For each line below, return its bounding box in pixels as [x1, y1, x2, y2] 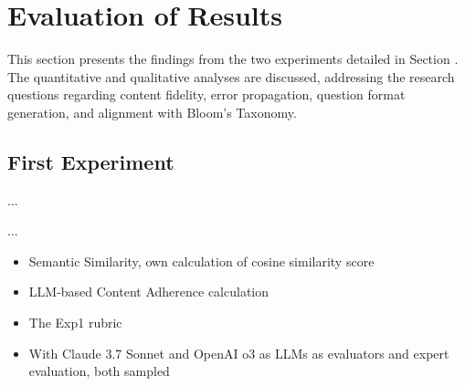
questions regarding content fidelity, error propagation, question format [7, 85, 406, 104]
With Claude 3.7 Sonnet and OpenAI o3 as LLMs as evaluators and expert [28, 343, 449, 362]
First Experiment [7, 147, 174, 175]
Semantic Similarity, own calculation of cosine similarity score [28, 251, 375, 270]
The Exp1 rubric [28, 313, 122, 332]
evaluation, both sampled [28, 361, 170, 381]
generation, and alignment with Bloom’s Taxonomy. [7, 102, 297, 121]
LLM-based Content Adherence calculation [28, 282, 269, 301]
